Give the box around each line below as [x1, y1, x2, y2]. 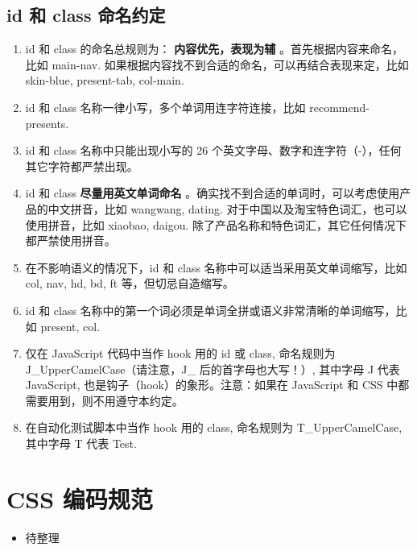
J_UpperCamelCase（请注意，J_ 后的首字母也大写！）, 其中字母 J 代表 [25, 360, 400, 377]
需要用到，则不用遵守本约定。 [25, 391, 184, 408]
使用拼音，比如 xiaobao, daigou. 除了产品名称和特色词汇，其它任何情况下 [25, 216, 407, 233]
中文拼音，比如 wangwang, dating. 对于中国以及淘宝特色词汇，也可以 [47, 200, 407, 217]
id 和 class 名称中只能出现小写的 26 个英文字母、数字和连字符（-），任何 [25, 142, 402, 159]
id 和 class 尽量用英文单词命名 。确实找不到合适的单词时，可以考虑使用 [25, 184, 400, 201]
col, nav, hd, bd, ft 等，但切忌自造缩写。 [25, 275, 234, 292]
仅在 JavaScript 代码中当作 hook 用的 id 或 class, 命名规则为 [25, 345, 336, 362]
